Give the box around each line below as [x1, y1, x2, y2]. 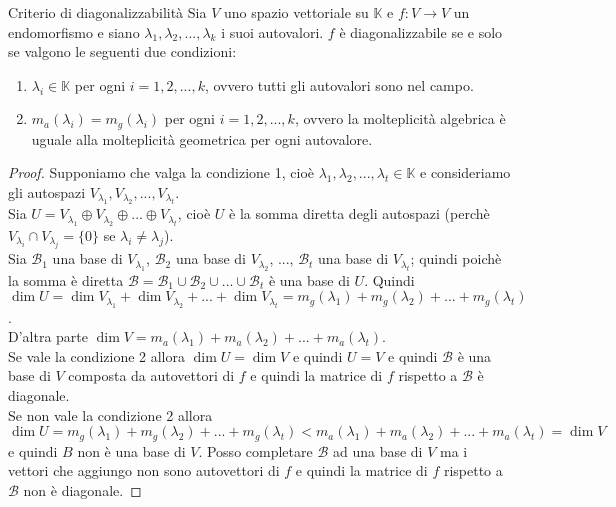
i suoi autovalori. [221, 21, 324, 42]
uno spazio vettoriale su [223, 2, 369, 22]
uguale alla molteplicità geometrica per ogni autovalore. [31, 128, 373, 149]
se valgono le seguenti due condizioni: [8, 41, 237, 62]
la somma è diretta [8, 269, 124, 290]
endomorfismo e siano [8, 21, 140, 42]
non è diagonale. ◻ [23, 479, 142, 500]
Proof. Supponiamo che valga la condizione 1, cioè [8, 162, 314, 183]
